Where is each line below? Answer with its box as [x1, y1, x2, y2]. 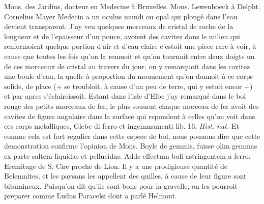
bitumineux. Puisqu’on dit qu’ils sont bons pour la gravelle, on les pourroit [4, 180, 238, 191]
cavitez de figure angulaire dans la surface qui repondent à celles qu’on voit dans [4, 110, 255, 121]
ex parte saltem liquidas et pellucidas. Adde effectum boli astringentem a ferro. [4, 150, 251, 161]
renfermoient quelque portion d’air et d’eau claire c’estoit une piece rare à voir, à [4, 41, 256, 51]
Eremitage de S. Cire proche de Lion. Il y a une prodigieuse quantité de [4, 160, 227, 171]
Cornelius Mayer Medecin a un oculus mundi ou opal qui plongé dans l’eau [4, 11, 238, 21]
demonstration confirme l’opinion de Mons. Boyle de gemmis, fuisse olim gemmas [4, 140, 257, 151]
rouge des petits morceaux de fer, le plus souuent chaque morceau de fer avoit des [4, 100, 259, 111]
